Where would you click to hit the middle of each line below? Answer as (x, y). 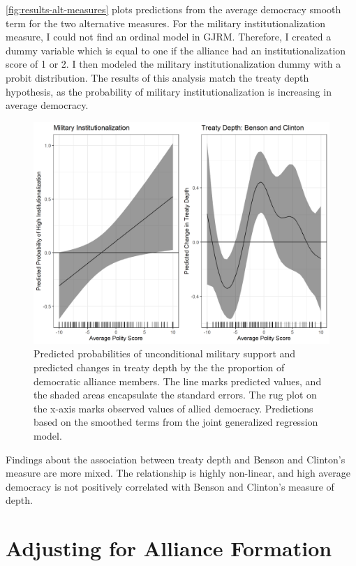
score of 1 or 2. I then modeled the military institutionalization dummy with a (173, 64)
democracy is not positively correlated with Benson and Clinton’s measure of (170, 486)
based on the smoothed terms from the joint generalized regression (176, 422)
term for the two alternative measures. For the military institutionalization (166, 23)
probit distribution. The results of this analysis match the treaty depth (157, 77)
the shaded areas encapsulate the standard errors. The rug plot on (175, 395)
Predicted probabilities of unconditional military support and (165, 353)
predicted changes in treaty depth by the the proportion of (159, 367)
